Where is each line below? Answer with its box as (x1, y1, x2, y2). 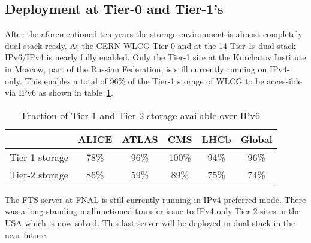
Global (240, 132, 273, 146)
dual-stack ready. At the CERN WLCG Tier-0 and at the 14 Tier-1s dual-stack (5, 39, 296, 51)
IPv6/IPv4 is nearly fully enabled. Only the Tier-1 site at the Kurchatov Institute (5, 51, 306, 63)
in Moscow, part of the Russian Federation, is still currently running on (5, 62, 267, 75)
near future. (5, 228, 49, 241)
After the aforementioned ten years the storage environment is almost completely (5, 28, 303, 40)
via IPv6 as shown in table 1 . (5, 86, 113, 99)
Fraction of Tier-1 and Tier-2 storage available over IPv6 (22, 108, 260, 122)
